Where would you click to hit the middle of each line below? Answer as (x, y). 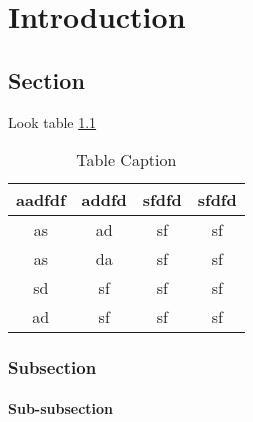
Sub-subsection (61, 407)
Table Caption (126, 160)
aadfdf (41, 200)
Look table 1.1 (52, 121)
